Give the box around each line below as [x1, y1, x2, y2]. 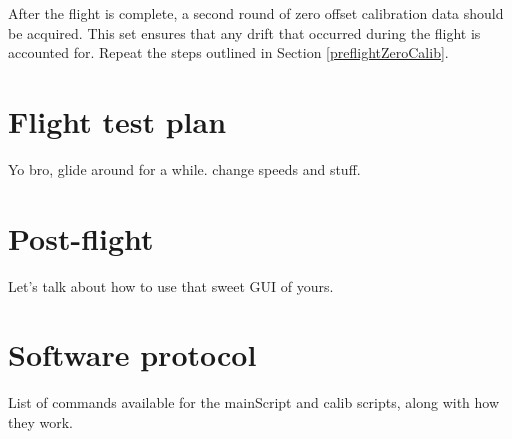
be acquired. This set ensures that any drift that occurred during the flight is [8, 22, 481, 43]
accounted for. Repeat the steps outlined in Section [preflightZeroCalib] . [8, 42, 449, 63]
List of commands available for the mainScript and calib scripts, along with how [8, 392, 500, 413]
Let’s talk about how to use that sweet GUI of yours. [8, 275, 334, 296]
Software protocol [8, 334, 257, 375]
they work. [8, 411, 73, 432]
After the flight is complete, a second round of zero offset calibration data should [8, 3, 504, 23]
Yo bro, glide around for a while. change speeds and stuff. [8, 158, 361, 179]
